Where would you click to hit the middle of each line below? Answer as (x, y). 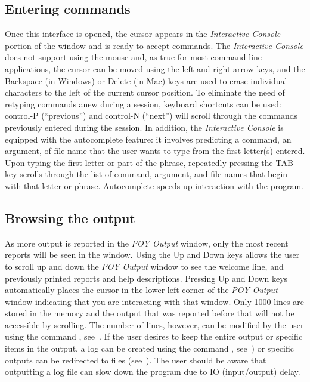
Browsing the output (70, 218)
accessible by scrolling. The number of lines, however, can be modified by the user (154, 324)
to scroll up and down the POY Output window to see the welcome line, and (144, 266)
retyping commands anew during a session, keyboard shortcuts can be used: (143, 104)
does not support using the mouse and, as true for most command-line (134, 57)
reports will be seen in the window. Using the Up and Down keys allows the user (152, 255)
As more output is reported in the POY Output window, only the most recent (147, 243)
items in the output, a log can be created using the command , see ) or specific (149, 348)
